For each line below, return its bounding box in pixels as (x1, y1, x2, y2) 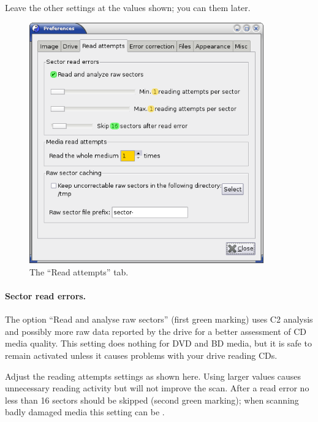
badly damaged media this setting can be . (5, 405, 165, 418)
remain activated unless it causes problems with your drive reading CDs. (5, 349, 278, 362)
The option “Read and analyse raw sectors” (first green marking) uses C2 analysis (5, 313, 313, 326)
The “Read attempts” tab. (29, 265, 129, 278)
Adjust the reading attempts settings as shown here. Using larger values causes (5, 369, 301, 382)
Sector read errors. (5, 290, 86, 302)
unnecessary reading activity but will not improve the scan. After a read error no (5, 382, 309, 394)
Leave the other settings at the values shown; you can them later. (5, 1, 251, 13)
